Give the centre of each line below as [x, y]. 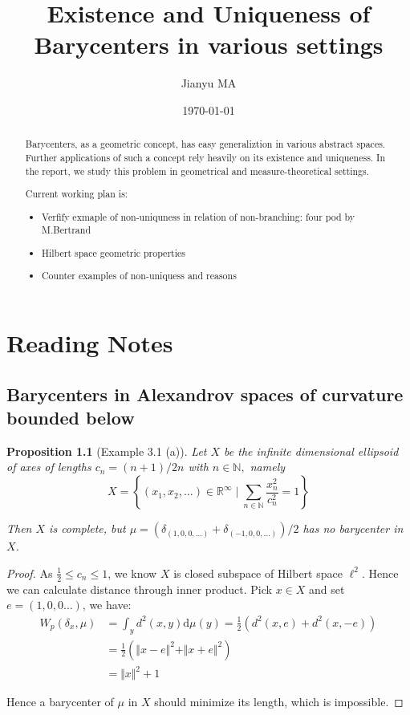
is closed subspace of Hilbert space [258, 573]
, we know [132, 573]
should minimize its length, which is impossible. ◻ [279, 702]
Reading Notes [90, 343]
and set [327, 589]
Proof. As [30, 573]
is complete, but [87, 528]
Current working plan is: [77, 194]
